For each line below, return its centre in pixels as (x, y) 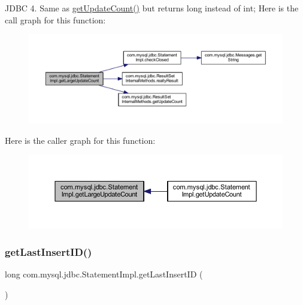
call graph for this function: (55, 19)
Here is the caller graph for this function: (80, 140)
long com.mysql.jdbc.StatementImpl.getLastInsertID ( (104, 274)
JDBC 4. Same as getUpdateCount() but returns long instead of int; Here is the (152, 8)
